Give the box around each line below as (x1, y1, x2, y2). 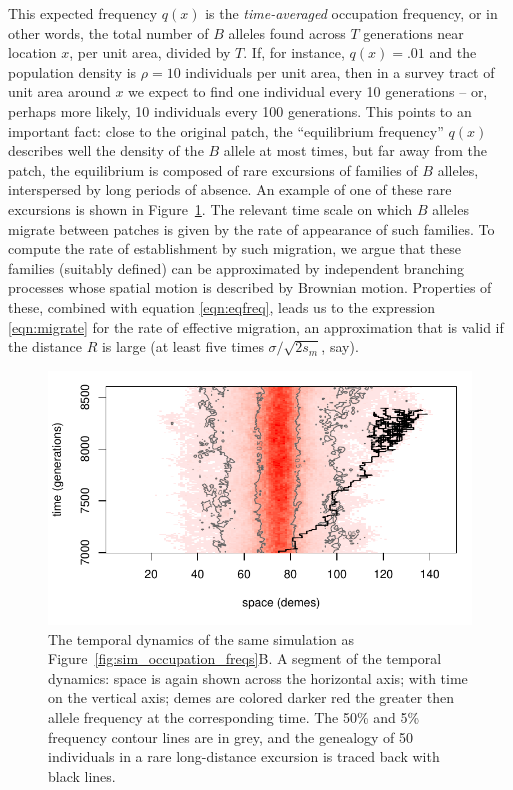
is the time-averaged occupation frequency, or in (205, 3, 498, 23)
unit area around (8, 81, 111, 102)
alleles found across (228, 22, 346, 43)
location (8, 42, 57, 63)
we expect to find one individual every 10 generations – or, (128, 81, 488, 102)
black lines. (48, 765, 116, 786)
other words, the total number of (8, 22, 209, 43)
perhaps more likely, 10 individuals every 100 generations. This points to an (8, 100, 472, 121)
